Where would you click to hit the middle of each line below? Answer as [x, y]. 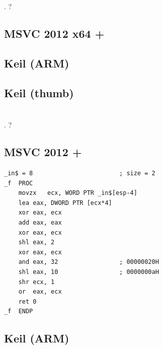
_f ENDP [19, 311]
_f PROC [19, 183]
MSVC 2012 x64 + [54, 33]
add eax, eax [40, 223]
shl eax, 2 [36, 242]
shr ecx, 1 [36, 282]
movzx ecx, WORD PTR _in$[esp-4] [78, 193]
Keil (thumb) [39, 92]
